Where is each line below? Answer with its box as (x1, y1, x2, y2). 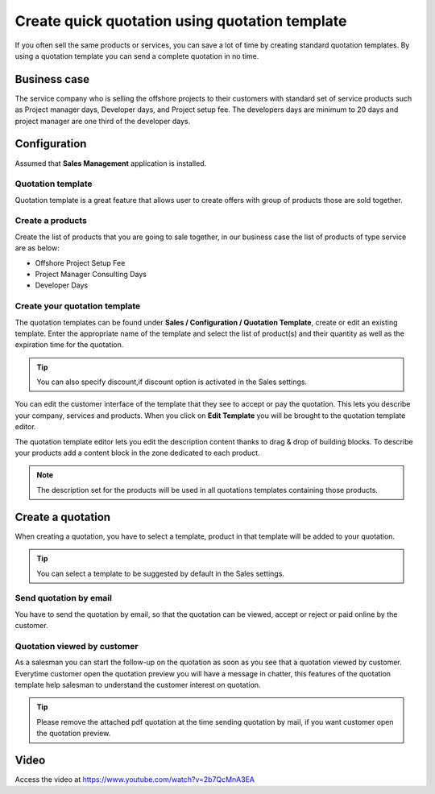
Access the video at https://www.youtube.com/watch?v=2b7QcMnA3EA (14, 775, 255, 784)
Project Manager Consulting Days (35, 269, 147, 279)
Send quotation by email (14, 593, 113, 604)
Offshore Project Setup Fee (35, 258, 126, 267)
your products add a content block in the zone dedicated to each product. (14, 448, 261, 458)
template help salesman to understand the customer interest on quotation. (14, 680, 261, 689)
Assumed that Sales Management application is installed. (14, 158, 207, 168)
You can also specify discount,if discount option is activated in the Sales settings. (36, 377, 308, 387)
